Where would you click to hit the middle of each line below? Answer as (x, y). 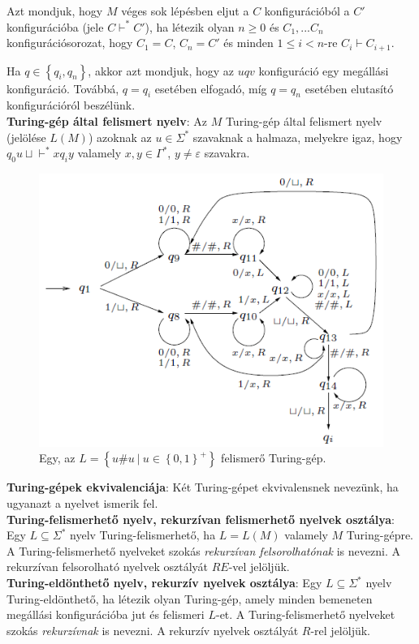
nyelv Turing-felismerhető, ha (143, 535)
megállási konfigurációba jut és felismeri (106, 614)
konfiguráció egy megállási (324, 70)
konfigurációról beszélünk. (71, 105)
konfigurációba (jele (55, 26)
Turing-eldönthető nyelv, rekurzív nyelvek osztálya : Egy (164, 582)
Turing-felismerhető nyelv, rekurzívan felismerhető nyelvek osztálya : (201, 519)
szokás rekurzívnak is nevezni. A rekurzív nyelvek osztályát (153, 630)
